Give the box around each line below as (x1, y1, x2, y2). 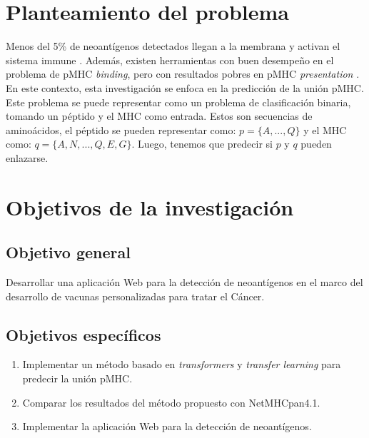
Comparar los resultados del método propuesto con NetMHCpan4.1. (22, 394, 320, 409)
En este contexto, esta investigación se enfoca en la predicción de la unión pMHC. (6, 80, 364, 95)
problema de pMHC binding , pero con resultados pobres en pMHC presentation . (6, 66, 360, 81)
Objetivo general (6, 241, 131, 263)
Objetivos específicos (6, 323, 161, 345)
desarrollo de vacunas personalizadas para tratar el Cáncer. (6, 288, 265, 303)
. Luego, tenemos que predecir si (131, 136, 273, 151)
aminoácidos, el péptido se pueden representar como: (6, 122, 236, 137)
